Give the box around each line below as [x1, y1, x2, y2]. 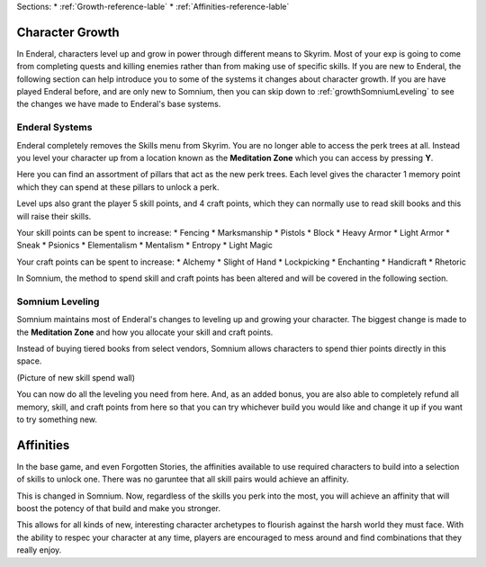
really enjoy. [16, 544, 62, 555]
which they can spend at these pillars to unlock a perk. [16, 181, 220, 193]
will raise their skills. [16, 211, 92, 221]
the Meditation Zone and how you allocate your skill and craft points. [16, 327, 274, 337]
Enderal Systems [16, 121, 93, 134]
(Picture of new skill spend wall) [16, 372, 135, 382]
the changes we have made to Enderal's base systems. [16, 99, 221, 110]
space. [16, 355, 42, 366]
